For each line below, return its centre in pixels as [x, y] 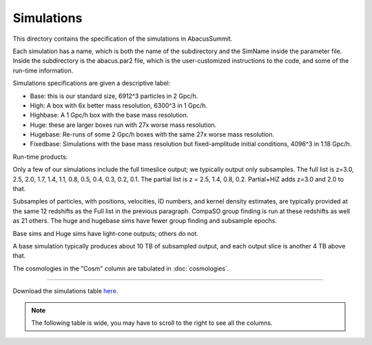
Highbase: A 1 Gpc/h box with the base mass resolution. [109, 115]
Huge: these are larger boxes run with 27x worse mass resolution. [123, 125]
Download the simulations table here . [65, 291]
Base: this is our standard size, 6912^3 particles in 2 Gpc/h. [114, 96]
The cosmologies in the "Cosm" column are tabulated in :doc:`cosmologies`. [121, 268]
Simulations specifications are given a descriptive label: [92, 83]
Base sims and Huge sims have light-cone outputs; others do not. [106, 233]
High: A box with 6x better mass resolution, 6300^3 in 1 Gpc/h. [119, 105]
